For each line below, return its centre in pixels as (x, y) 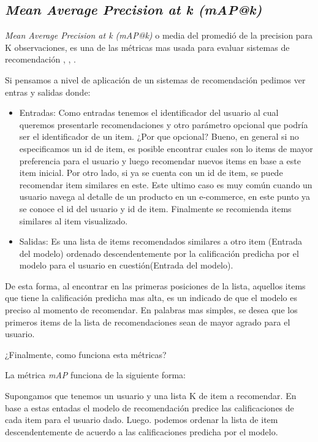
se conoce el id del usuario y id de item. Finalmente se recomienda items (155, 208)
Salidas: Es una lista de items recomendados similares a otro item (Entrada (161, 241)
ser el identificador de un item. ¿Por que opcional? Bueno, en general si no (159, 136)
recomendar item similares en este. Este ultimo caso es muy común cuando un (166, 184)
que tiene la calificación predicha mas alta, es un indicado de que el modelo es (151, 298)
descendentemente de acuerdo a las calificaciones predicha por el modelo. (142, 431)
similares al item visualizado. (74, 220)
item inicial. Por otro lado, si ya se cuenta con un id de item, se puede (151, 173)
